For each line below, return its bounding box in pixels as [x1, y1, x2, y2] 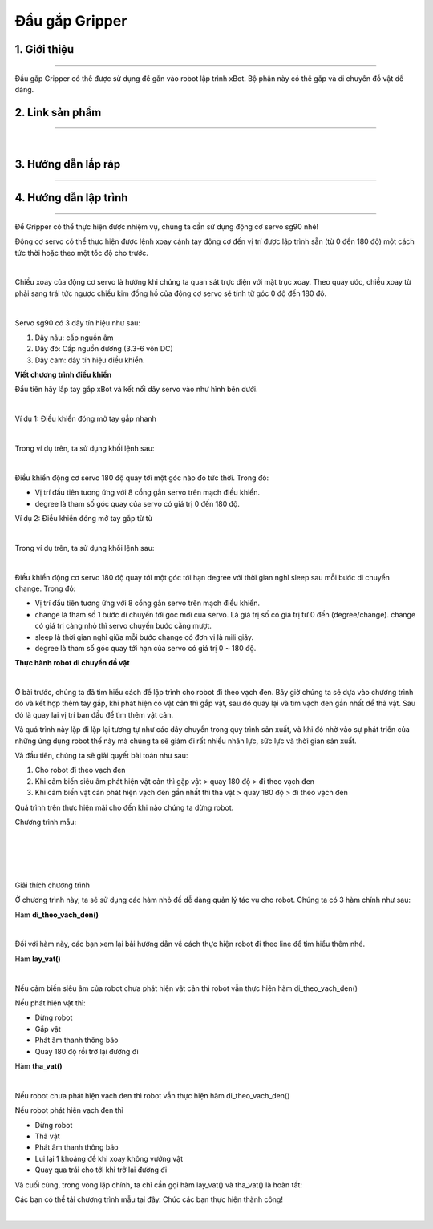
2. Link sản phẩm [14, 105, 102, 119]
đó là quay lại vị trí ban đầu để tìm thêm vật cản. [14, 710, 174, 719]
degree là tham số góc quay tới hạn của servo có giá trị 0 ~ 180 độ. [34, 643, 257, 653]
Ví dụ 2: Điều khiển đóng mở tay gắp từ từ [14, 513, 152, 523]
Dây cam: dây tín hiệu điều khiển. [34, 355, 145, 365]
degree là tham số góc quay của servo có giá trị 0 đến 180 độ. [34, 499, 240, 508]
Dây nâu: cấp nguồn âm [34, 333, 114, 342]
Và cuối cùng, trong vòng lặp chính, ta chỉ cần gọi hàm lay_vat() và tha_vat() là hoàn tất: [14, 1179, 302, 1190]
